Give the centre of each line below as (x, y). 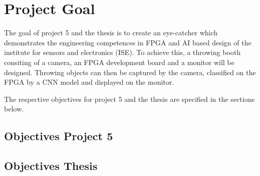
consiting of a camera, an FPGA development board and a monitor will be (119, 62)
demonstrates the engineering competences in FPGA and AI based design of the (128, 42)
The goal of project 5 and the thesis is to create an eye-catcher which (111, 33)
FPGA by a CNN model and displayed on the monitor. (89, 82)
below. (14, 109)
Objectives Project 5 (59, 136)
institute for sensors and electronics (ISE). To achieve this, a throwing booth (122, 52)
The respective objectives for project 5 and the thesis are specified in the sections (129, 99)
